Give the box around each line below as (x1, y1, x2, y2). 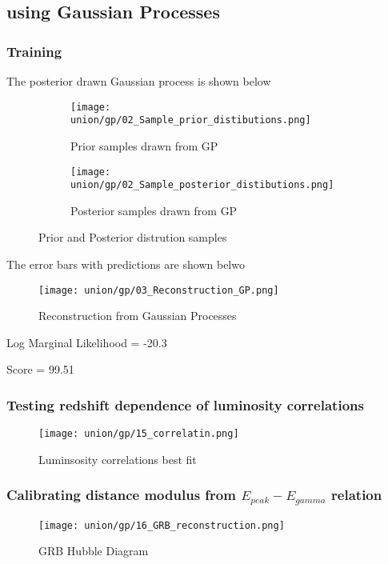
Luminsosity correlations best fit (38, 450, 197, 467)
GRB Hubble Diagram (38, 542, 149, 559)
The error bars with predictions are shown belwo (6, 256, 245, 272)
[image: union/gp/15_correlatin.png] (38, 428, 239, 440)
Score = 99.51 (6, 361, 74, 378)
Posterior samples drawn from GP (70, 202, 238, 218)
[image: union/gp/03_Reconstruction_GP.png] (38, 284, 279, 296)
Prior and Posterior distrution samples (38, 229, 227, 246)
